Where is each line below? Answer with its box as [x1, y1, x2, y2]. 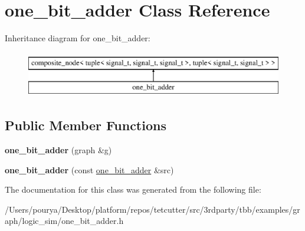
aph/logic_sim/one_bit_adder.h [5, 214, 124, 227]
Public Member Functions [5, 116, 166, 134]
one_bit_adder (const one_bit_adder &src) [5, 163, 174, 176]
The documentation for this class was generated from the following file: [5, 183, 261, 196]
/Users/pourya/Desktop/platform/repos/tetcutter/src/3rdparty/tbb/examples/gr [5, 203, 300, 215]
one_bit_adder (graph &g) [5, 144, 112, 156]
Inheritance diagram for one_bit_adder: [5, 32, 150, 44]
